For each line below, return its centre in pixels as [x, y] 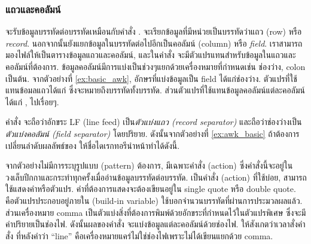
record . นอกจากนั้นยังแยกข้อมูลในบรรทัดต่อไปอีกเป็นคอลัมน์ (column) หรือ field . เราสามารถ [154, 43]
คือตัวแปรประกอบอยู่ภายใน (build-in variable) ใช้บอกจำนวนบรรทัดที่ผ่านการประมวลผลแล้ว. [154, 200]
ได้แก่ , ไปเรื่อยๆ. [32, 101]
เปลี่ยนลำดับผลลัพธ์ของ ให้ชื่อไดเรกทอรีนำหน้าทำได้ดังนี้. [93, 145]
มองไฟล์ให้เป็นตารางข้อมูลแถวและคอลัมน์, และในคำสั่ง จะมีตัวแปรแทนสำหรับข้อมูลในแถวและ [151, 55]
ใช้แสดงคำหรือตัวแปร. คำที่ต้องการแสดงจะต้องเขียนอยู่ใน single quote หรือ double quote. [151, 189]
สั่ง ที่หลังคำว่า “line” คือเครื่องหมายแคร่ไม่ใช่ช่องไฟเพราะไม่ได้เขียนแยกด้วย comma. [139, 235]
